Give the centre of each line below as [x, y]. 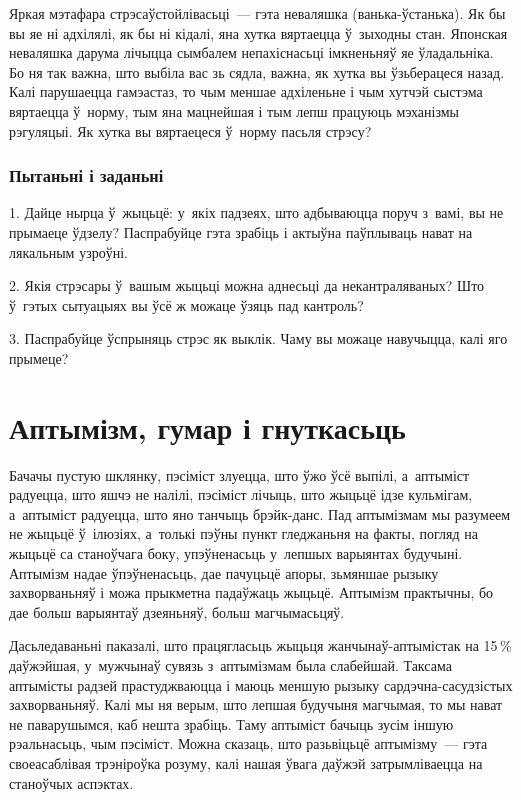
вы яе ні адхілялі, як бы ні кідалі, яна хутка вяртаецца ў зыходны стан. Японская [258, 32]
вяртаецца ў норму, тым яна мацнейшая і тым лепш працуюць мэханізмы [234, 110]
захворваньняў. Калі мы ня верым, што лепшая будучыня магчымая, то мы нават [256, 704]
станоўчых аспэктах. [71, 782]
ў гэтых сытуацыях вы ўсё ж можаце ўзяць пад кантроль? [186, 304]
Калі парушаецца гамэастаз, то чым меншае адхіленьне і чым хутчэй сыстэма [246, 91]
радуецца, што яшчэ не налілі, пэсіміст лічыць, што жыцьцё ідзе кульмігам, [241, 494]
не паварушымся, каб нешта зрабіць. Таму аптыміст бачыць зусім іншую [231, 723]
